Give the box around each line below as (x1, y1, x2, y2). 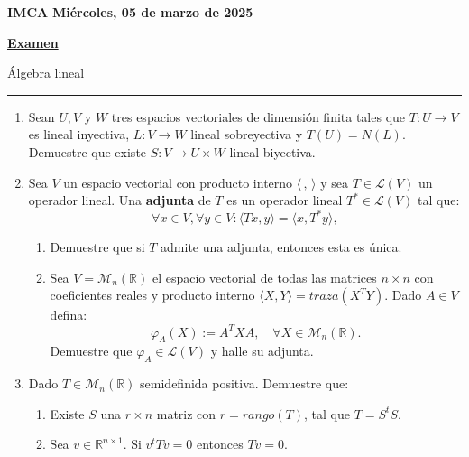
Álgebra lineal (7, 63, 85, 82)
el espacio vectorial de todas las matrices (152, 267, 377, 286)
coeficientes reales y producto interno (50, 285, 255, 304)
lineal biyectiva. (229, 142, 316, 161)
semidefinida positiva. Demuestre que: (140, 374, 349, 393)
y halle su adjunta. (210, 341, 314, 360)
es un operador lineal (226, 191, 343, 210)
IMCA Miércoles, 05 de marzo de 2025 (7, 3, 253, 21)
